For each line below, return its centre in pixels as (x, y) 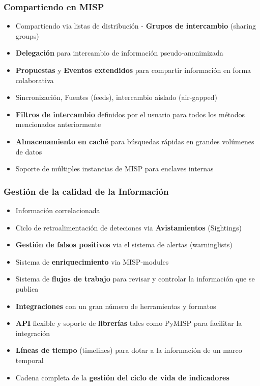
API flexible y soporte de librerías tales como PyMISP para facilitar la (129, 323)
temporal (30, 360)
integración (33, 333)
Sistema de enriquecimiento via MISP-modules (92, 261)
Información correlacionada (58, 210)
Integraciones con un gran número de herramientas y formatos (116, 306)
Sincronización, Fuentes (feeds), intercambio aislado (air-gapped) (116, 97)
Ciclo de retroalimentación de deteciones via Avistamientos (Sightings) (128, 227)
